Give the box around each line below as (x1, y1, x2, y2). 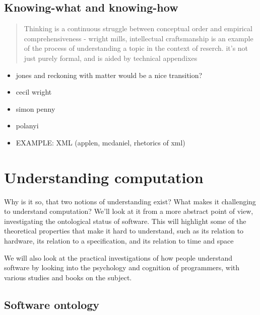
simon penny (16, 103, 55, 114)
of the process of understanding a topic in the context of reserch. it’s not (24, 43, 248, 53)
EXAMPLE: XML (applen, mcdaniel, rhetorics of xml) (16, 137, 185, 147)
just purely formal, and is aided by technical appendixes (24, 52, 198, 63)
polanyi (16, 120, 39, 131)
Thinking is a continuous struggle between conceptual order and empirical (24, 23, 252, 34)
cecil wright (16, 87, 52, 97)
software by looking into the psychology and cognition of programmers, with (4, 262, 240, 273)
